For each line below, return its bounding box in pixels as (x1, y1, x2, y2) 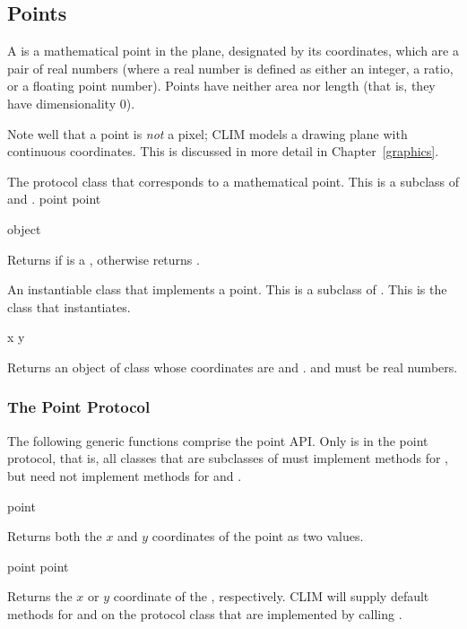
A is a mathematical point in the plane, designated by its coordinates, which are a (7, 41, 459, 60)
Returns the (7, 587, 73, 606)
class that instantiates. (7, 297, 131, 316)
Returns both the (7, 527, 102, 546)
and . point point (7, 189, 101, 208)
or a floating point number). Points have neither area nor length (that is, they (7, 76, 436, 95)
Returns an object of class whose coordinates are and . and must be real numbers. (7, 357, 458, 376)
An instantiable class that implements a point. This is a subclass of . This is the (7, 280, 447, 299)
